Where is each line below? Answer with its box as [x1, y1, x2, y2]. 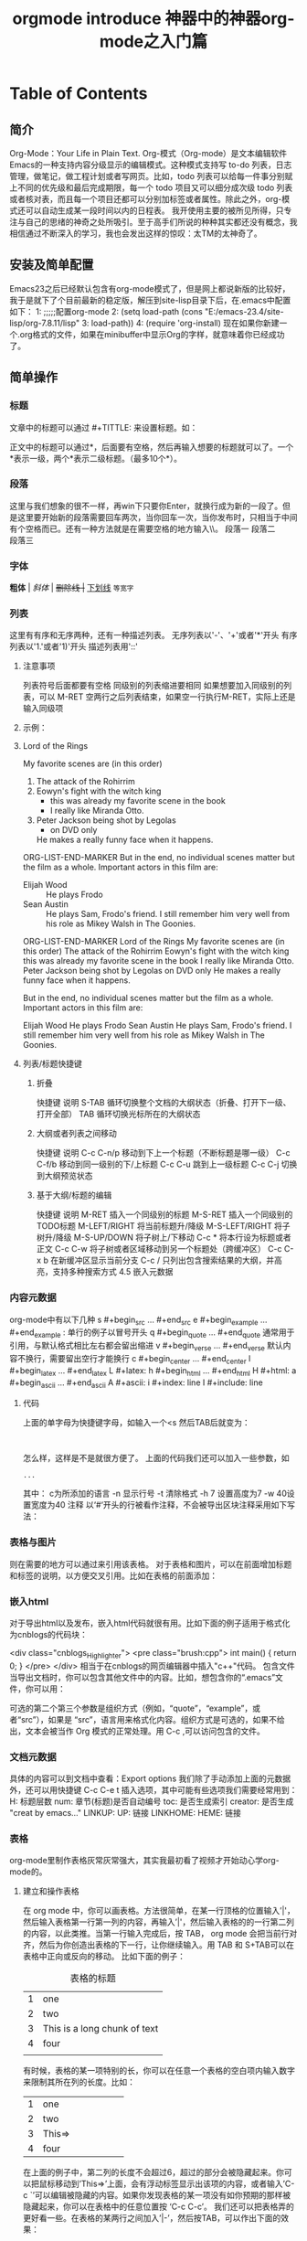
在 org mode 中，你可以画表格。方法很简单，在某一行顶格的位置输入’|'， [22, 1905, 295, 1916]
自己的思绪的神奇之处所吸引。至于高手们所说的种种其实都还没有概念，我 [25, 217, 298, 227]
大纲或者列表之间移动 [36, 1128, 117, 1139]
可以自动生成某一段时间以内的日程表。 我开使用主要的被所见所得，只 [25, 205, 284, 216]
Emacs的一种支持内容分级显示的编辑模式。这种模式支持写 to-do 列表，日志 [9, 159, 292, 170]
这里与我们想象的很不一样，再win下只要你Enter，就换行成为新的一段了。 [9, 500, 283, 511]
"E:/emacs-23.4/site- [204, 305, 285, 316]
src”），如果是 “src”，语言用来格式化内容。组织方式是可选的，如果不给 [21, 1713, 285, 1724]
